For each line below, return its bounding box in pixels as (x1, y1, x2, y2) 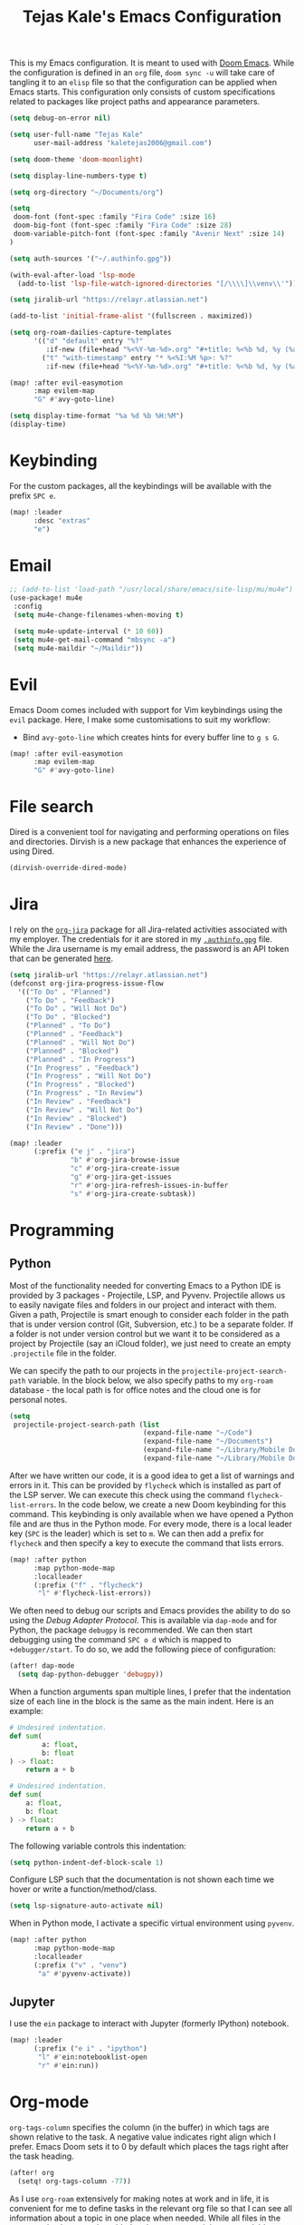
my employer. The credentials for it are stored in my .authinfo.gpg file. (9, 933, 273, 945)
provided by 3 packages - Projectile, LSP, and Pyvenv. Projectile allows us (9, 1289, 286, 1300)
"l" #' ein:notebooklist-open (37, 2053, 147, 2062)
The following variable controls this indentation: (9, 1840, 187, 1851)
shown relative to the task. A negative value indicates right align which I (9, 2131, 276, 2142)
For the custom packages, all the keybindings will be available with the (9, 480, 272, 491)
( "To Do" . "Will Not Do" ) (25, 1005, 128, 1014)
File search (9, 797, 94, 818)
